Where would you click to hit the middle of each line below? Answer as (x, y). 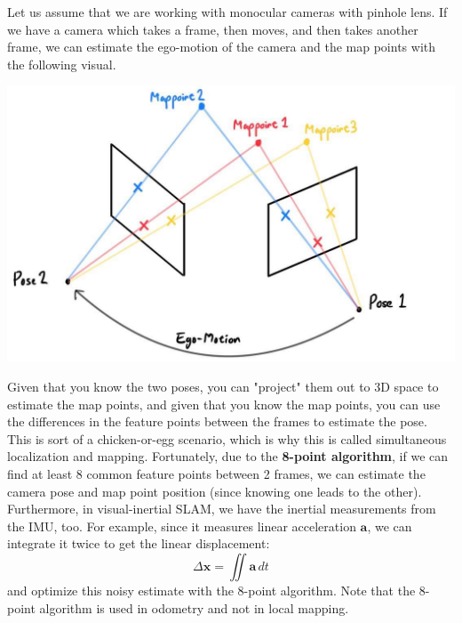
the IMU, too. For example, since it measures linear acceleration (182, 526)
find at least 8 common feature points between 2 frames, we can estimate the (216, 474)
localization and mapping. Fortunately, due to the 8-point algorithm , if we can (228, 456)
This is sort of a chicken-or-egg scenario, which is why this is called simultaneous (227, 438)
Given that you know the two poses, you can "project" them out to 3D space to (223, 387)
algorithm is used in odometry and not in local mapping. (194, 607)
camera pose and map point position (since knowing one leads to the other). (215, 491)
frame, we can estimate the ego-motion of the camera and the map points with (222, 47)
